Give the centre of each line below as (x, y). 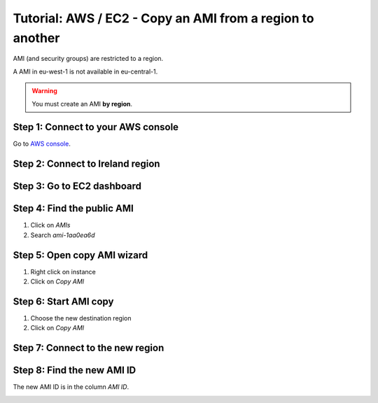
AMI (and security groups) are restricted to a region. (88, 59)
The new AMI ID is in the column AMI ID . (71, 387)
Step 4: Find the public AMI (73, 209)
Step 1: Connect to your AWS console (96, 127)
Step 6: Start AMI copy (63, 301)
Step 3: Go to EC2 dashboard (77, 186)
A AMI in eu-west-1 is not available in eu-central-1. (85, 71)
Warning (44, 91)
